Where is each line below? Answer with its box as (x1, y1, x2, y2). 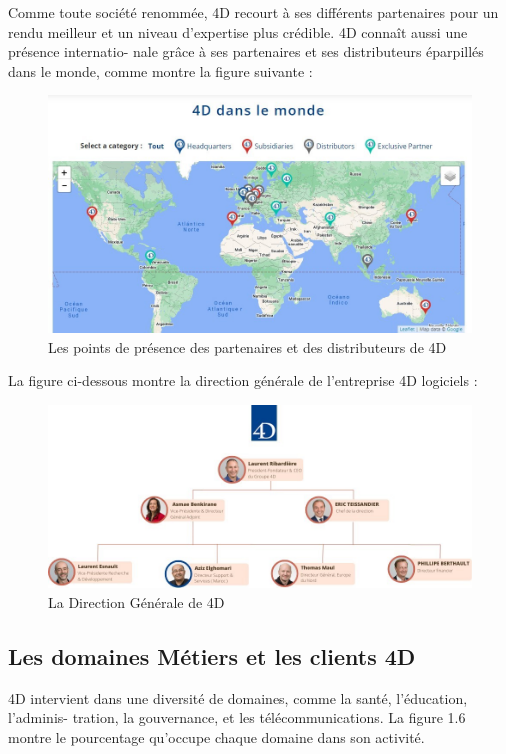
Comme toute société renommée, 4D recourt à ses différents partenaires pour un (8, 2, 499, 22)
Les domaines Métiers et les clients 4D (8, 640, 416, 671)
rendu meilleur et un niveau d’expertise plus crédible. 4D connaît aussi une (8, 21, 468, 42)
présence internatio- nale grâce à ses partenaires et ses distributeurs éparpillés (8, 41, 484, 62)
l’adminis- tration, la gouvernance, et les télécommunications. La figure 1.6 (8, 707, 466, 728)
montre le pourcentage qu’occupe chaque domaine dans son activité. (8, 726, 425, 747)
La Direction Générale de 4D (48, 591, 225, 612)
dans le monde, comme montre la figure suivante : (8, 60, 313, 81)
